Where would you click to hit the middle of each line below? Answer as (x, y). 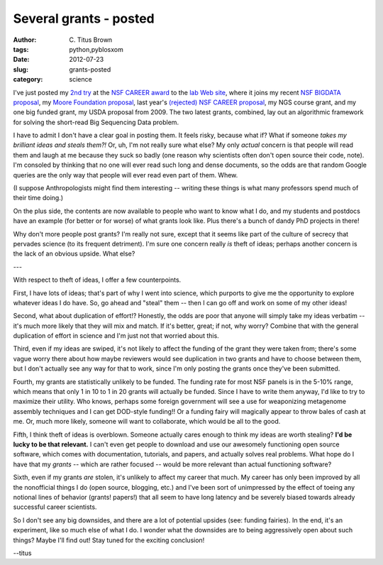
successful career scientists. (55, 507)
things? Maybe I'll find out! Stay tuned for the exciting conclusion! (109, 540)
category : (28, 79)
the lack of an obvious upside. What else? (74, 254)
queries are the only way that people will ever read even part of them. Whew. (126, 175)
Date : (21, 60)
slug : (21, 69)
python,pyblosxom (96, 49)
